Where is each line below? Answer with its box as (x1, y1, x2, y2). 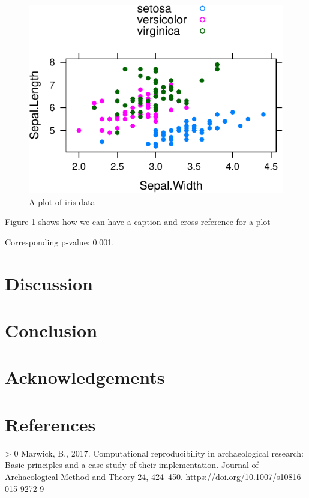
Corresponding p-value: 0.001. (5, 235, 115, 248)
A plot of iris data (29, 195, 95, 208)
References (5, 412, 96, 436)
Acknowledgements (5, 365, 165, 389)
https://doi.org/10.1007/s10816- (185, 470, 304, 482)
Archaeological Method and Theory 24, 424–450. (5, 470, 183, 482)
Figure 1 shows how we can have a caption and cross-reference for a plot (5, 215, 271, 228)
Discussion (5, 271, 93, 295)
